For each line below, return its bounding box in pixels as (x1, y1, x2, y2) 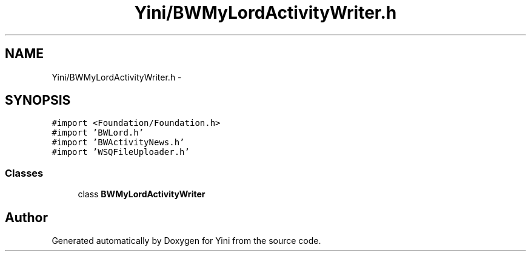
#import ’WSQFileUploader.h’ (52, 147, 190, 157)
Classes (5, 166, 44, 179)
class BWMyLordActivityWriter (78, 189, 205, 200)
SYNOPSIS (5, 93, 71, 108)
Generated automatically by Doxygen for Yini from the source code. (52, 235, 321, 246)
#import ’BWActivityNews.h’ (52, 137, 185, 148)
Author (5, 209, 48, 225)
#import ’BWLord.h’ (52, 128, 144, 138)
